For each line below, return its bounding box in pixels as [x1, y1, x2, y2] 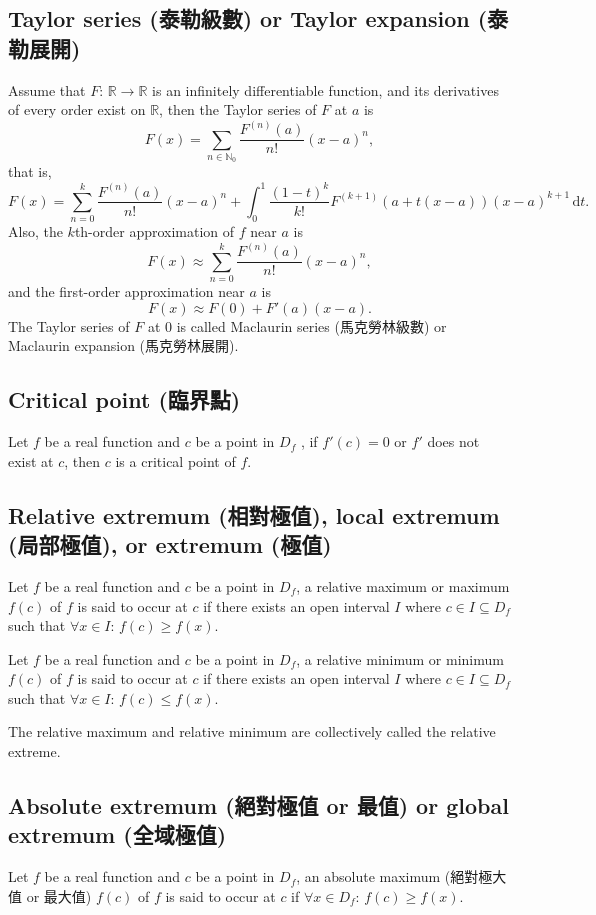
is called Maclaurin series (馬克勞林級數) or [176, 315, 447, 336]
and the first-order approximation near [8, 281, 245, 302]
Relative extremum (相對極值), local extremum [8, 499, 500, 530]
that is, [8, 161, 52, 182]
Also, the [8, 221, 63, 242]
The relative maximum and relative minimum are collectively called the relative [8, 721, 496, 742]
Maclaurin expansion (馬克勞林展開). [8, 335, 239, 356]
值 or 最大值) [8, 885, 92, 906]
